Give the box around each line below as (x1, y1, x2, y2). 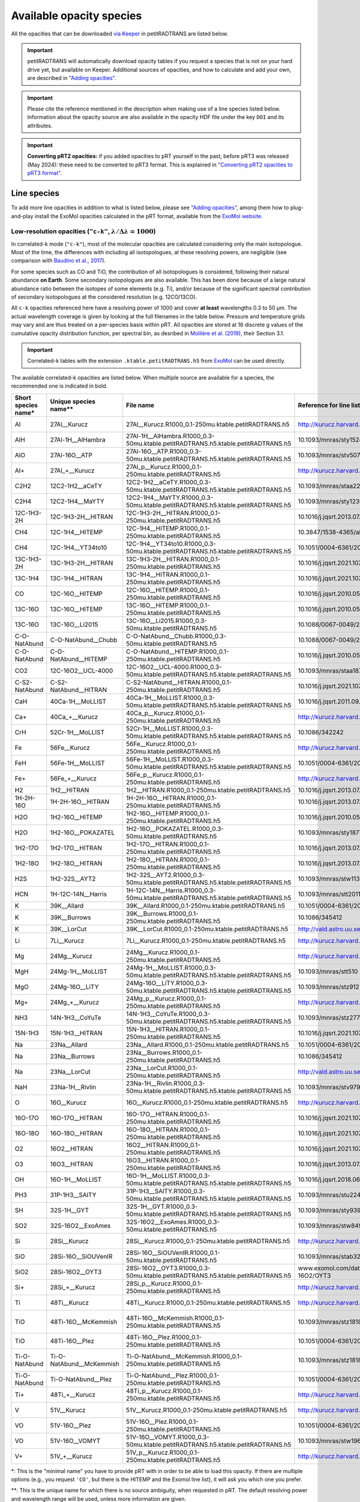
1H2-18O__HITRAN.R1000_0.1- (126, 855, 210, 863)
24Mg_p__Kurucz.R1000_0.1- (126, 994, 207, 1003)
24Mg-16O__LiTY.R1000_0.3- (126, 979, 208, 987)
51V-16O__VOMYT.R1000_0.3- (126, 1433, 210, 1441)
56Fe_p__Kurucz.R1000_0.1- (126, 770, 204, 779)
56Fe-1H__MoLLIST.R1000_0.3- (126, 755, 214, 763)
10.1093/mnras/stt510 (298, 967, 358, 976)
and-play (11, 212, 34, 219)
